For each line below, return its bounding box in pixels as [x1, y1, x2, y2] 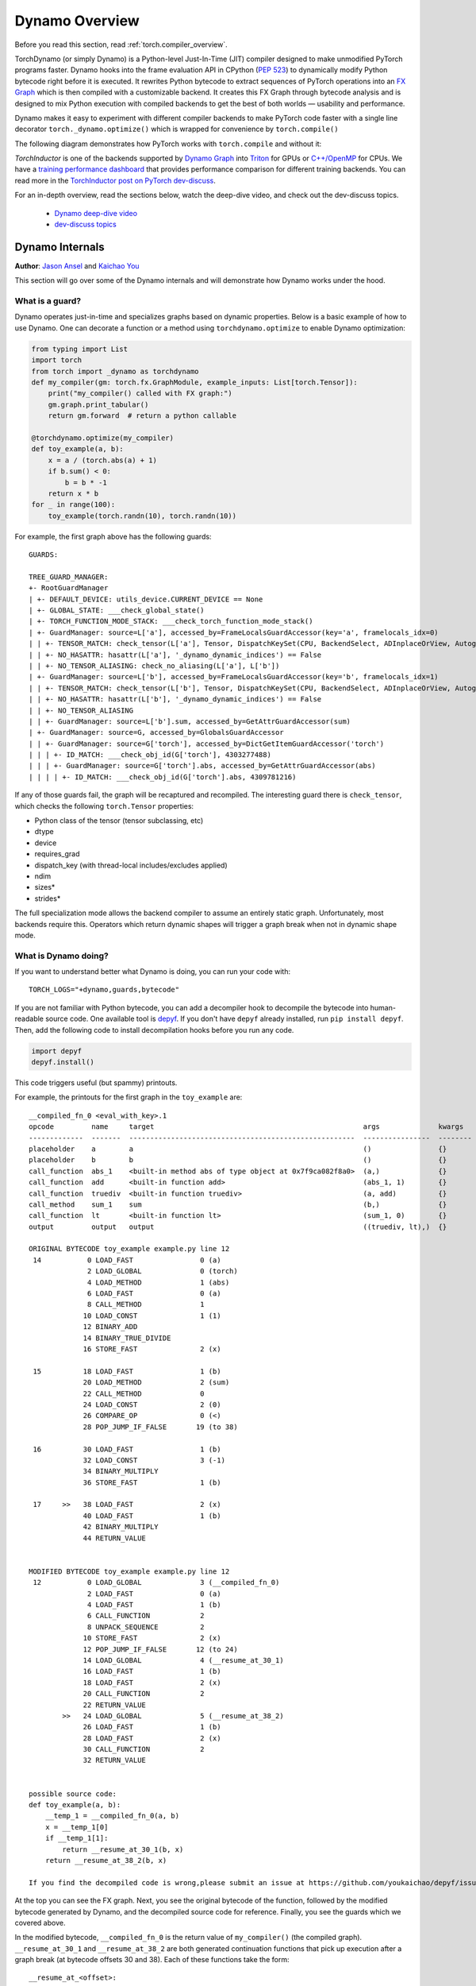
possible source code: [29, 1789, 117, 1799]
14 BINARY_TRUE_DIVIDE [83, 1333, 171, 1343]
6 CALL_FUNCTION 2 [87, 1611, 205, 1621]
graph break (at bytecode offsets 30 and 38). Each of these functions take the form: [14, 1955, 290, 1965]
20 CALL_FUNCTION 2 [83, 1689, 205, 1698]
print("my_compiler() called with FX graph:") [48, 389, 233, 398]
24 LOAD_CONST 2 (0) [83, 1400, 221, 1409]
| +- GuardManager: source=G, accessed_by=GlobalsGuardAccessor [29, 728, 285, 737]
